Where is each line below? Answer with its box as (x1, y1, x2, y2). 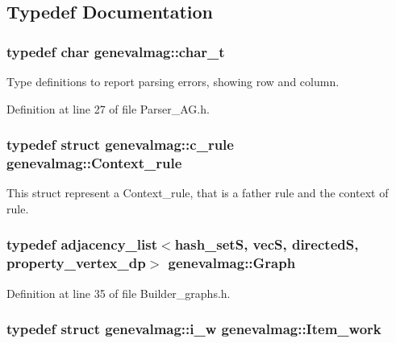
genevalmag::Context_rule (6, 153, 182, 173)
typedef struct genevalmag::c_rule (6, 134, 234, 155)
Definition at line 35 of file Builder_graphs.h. (6, 284, 231, 301)
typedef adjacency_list (6, 234, 158, 254)
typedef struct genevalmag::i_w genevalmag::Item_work (6, 319, 381, 339)
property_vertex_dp (6, 253, 146, 273)
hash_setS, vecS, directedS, (174, 234, 359, 254)
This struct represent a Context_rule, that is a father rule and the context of (6, 184, 389, 201)
